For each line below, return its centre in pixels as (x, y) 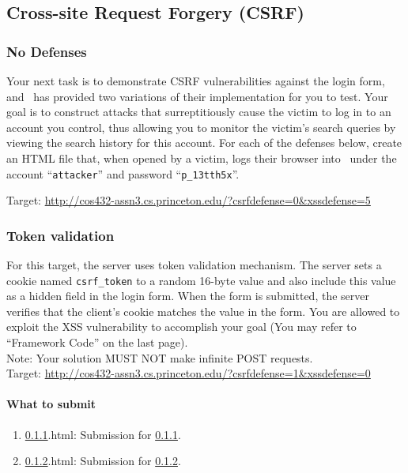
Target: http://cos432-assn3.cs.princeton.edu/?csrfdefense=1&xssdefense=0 (189, 373)
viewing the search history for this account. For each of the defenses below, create (204, 143)
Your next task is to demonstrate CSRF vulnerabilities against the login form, (196, 81)
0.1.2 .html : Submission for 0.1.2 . (103, 461)
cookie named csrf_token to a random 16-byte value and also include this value (201, 280)
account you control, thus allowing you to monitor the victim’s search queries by (201, 127)
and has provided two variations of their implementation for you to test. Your (197, 96)
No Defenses (47, 51)
